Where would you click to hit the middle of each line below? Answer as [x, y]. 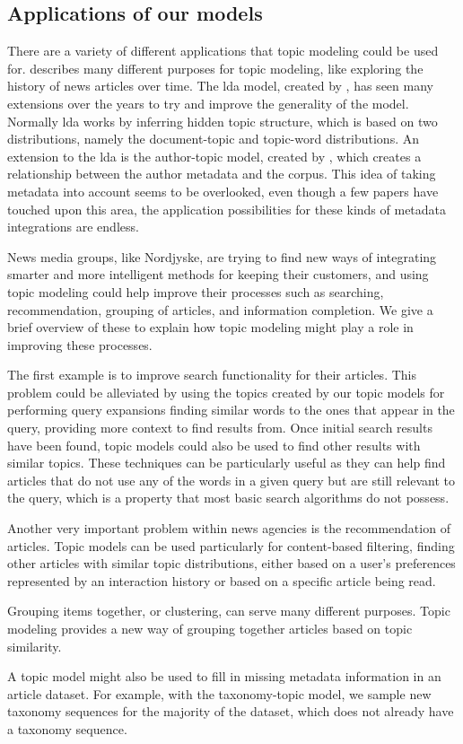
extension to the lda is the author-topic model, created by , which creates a [214, 156]
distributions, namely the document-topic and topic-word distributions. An [213, 139]
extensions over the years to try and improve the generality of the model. [208, 103]
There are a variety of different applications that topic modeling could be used [223, 51]
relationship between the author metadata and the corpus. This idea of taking [222, 174]
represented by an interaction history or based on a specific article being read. [222, 580]
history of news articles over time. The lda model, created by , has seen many [220, 86]
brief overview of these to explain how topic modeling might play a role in [210, 327]
